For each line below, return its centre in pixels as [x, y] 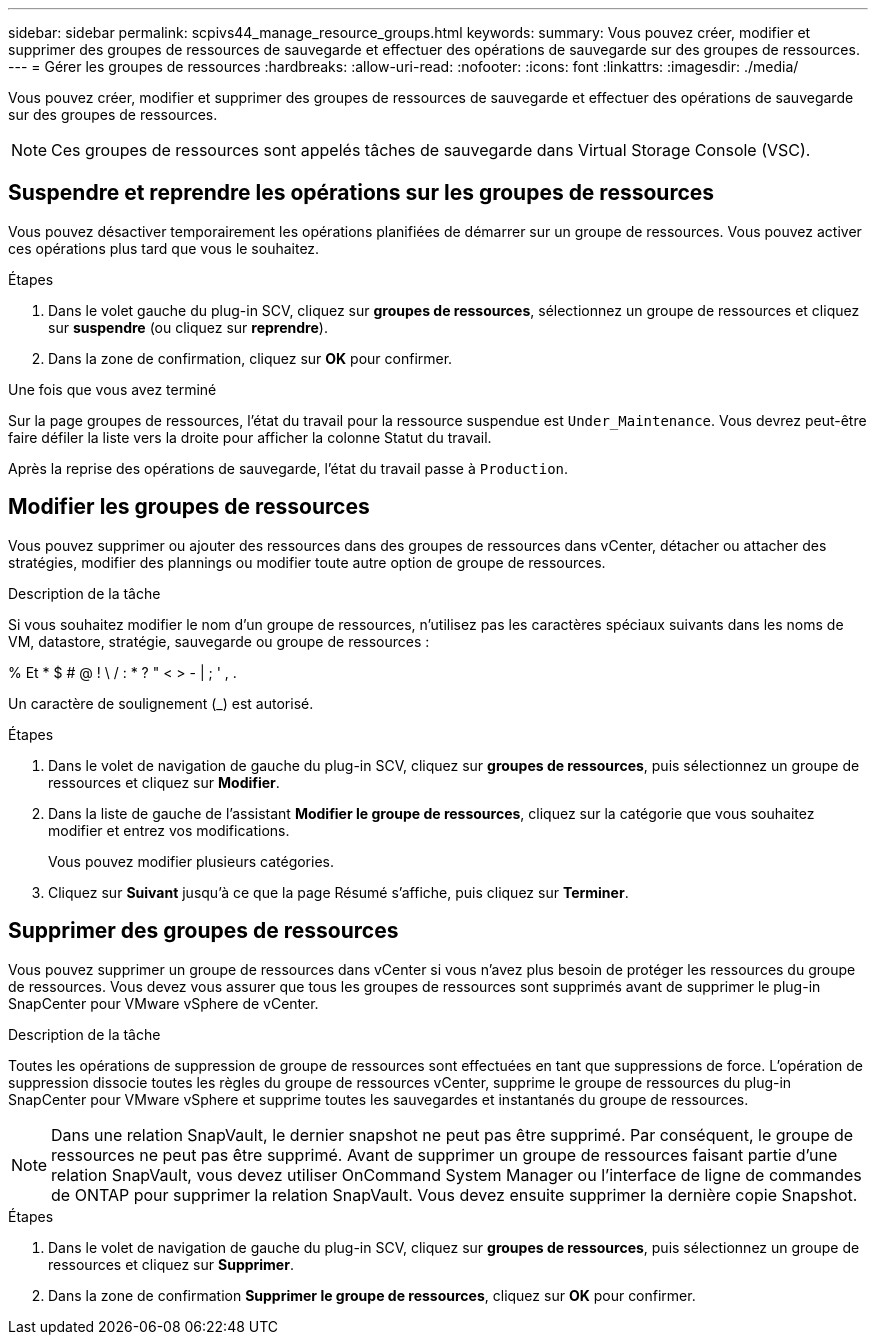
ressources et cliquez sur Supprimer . [171, 1264]
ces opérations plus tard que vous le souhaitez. [164, 248]
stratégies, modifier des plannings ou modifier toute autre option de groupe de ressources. [307, 562]
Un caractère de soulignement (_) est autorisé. [161, 703]
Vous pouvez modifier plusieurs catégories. [191, 861]
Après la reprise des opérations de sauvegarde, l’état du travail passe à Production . [288, 468]
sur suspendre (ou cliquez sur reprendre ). [188, 327]
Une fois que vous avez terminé [112, 389]
